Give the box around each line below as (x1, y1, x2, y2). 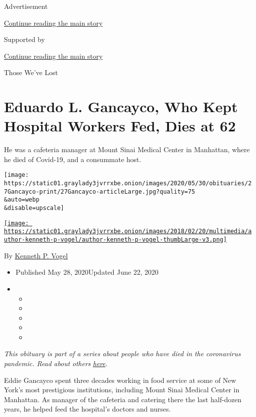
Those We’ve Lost (4, 67, 58, 78)
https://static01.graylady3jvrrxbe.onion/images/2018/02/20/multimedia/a (4, 228, 252, 235)
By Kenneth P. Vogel (4, 250, 68, 260)
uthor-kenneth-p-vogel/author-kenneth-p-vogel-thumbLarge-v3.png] (4, 236, 227, 244)
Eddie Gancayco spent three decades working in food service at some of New (4, 375, 236, 385)
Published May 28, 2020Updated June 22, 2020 (15, 267, 159, 277)
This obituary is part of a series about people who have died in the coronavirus (4, 348, 241, 359)
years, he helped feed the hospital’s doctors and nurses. (4, 404, 171, 414)
